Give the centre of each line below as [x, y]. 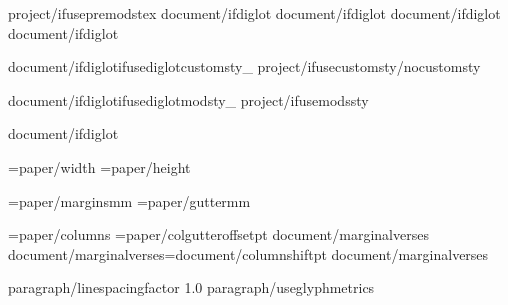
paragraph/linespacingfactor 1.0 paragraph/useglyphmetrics [191, 287]
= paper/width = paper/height [99, 166]
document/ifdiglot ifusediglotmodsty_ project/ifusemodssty [188, 99]
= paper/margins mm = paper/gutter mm [129, 200]
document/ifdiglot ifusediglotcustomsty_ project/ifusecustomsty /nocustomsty [244, 66]
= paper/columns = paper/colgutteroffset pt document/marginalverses [218, 234]
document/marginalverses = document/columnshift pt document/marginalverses [248, 253]
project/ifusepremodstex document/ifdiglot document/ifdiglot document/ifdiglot [254, 13]
